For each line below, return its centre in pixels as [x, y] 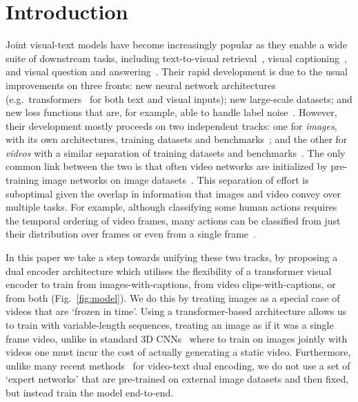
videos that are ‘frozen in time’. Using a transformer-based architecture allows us [176, 311]
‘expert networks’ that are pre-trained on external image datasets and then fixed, [177, 379]
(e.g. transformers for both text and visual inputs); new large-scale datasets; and [179, 98]
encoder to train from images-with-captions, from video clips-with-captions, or [171, 284]
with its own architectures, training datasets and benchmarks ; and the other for [177, 139]
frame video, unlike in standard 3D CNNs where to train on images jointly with [177, 338]
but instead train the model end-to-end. [90, 392]
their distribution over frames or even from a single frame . [131, 234]
